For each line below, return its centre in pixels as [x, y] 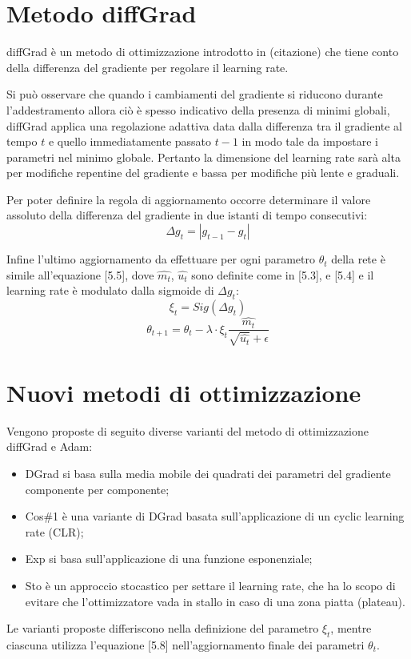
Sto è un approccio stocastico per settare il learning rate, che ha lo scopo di [210, 585]
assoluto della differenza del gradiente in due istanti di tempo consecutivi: [187, 215]
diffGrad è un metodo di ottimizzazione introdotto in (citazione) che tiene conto [203, 52]
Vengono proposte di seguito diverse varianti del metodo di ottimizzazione [188, 430]
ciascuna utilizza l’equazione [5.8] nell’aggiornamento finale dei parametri [186, 644]
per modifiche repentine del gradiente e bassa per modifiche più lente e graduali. [203, 173]
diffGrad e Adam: [50, 446]
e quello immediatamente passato [130, 141]
